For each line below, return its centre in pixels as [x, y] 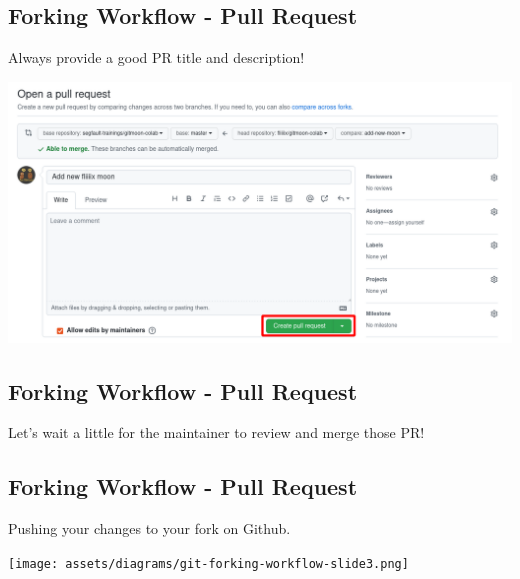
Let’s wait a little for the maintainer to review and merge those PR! [216, 432]
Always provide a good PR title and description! [156, 57]
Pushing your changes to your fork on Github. [149, 528]
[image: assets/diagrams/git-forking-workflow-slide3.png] [208, 563]
